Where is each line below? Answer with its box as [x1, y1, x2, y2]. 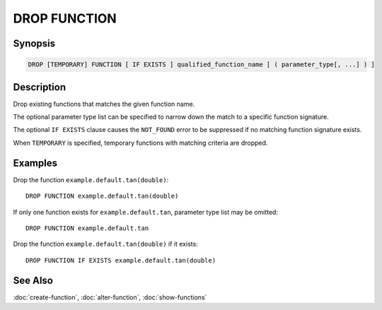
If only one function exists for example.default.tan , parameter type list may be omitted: [13, 208, 279, 216]
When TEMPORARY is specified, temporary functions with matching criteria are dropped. [13, 138, 268, 147]
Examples [13, 157, 58, 169]
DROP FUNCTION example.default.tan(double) [25, 192, 179, 201]
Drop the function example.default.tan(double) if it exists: [13, 240, 198, 249]
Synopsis [13, 37, 56, 49]
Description [13, 81, 66, 93]
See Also [13, 274, 53, 286]
